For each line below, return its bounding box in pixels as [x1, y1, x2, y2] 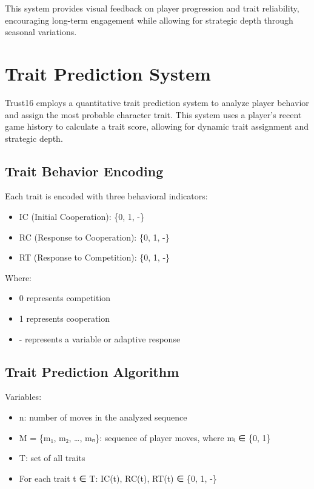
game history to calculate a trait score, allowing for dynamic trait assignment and [5, 120, 309, 133]
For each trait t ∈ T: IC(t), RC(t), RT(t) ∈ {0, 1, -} [19, 471, 217, 484]
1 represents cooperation [19, 312, 110, 325]
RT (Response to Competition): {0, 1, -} [19, 251, 170, 264]
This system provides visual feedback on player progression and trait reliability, [5, 2, 299, 14]
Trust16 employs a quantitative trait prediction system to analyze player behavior [5, 96, 309, 108]
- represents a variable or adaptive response [19, 332, 181, 345]
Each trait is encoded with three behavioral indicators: [5, 190, 208, 202]
